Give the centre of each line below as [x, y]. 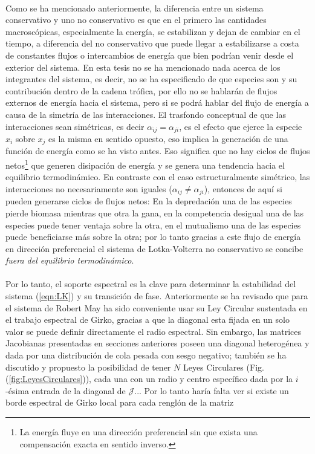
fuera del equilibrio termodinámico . [70, 260]
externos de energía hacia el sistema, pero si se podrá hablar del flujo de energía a [157, 102]
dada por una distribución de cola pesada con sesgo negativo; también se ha [146, 355]
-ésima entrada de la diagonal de [66, 390]
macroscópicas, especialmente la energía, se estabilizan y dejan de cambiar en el [153, 31]
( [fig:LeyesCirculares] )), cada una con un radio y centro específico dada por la [149, 379]
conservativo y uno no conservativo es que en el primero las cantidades [136, 20]
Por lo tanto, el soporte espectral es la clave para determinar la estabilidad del [151, 284]
